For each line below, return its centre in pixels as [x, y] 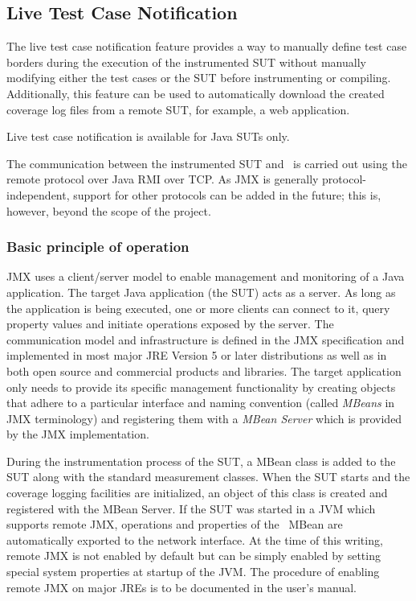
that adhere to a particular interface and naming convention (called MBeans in [201, 403]
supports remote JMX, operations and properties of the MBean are [175, 524]
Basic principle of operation [98, 247]
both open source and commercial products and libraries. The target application [204, 370]
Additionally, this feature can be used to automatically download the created [196, 93]
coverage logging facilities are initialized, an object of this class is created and [197, 493]
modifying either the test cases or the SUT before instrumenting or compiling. [199, 78]
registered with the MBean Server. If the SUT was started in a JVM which [191, 508]
